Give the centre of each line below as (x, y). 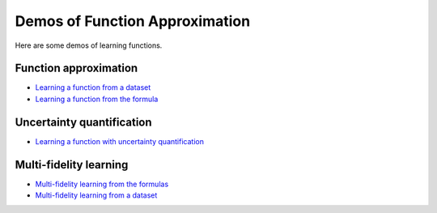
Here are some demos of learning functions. (89, 45)
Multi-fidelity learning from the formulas (102, 184)
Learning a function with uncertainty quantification (119, 141)
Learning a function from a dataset (93, 87)
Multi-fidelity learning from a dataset (96, 195)
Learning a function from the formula (97, 99)
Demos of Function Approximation (133, 21)
